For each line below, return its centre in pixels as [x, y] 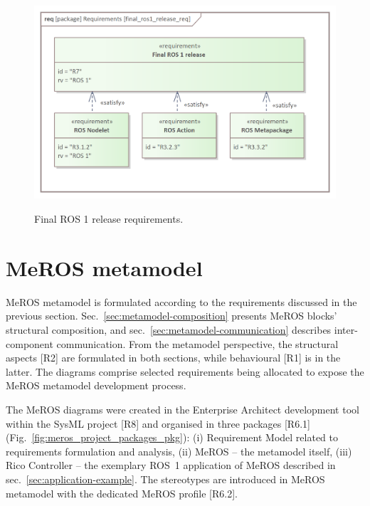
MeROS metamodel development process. [96, 385]
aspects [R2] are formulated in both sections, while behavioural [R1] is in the [173, 358]
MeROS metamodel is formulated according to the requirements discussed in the [181, 301]
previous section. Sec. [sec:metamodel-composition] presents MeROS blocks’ [171, 316]
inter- [346, 329]
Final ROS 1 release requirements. [109, 219]
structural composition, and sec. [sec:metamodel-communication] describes [169, 329]
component [30, 343]
